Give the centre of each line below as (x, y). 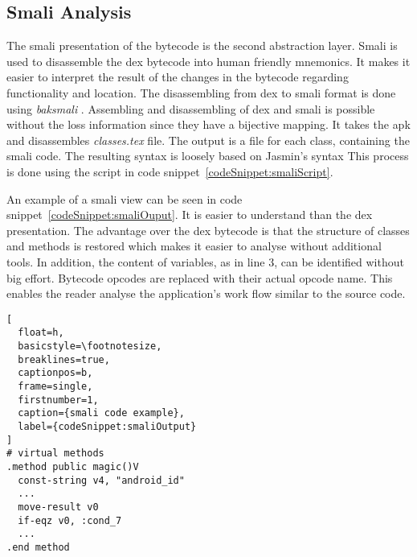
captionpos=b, (55, 373)
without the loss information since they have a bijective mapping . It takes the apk (208, 124)
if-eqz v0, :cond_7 (70, 520)
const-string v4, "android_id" (101, 480)
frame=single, (55, 386)
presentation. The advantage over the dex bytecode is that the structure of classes (208, 230)
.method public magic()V (73, 466)
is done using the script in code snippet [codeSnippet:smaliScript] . (170, 171)
